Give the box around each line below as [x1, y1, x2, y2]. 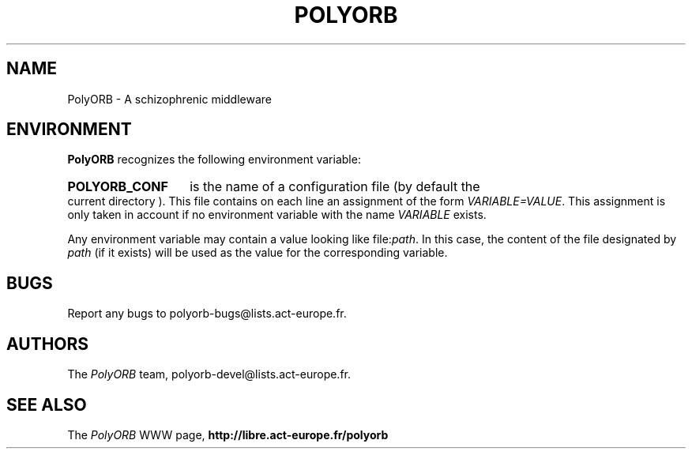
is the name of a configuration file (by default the [190, 179, 480, 195]
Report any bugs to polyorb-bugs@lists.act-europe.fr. [67, 306, 347, 321]
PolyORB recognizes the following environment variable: [67, 152, 361, 167]
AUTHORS [6, 333, 89, 354]
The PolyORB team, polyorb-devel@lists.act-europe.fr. [67, 367, 352, 382]
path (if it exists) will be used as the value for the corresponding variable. [67, 246, 448, 260]
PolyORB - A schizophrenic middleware [67, 92, 273, 106]
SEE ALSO [6, 394, 87, 415]
